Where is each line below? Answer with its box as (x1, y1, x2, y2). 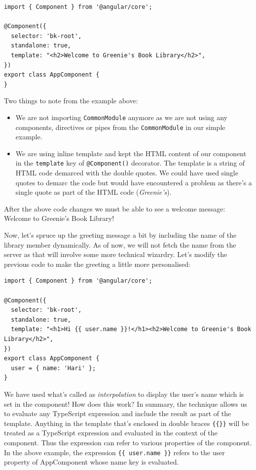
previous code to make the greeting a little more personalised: (4, 258, 190, 269)
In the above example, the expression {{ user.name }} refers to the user (4, 447, 225, 457)
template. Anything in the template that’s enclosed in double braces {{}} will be (4, 418, 249, 428)
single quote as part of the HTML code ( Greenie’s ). (15, 187, 172, 197)
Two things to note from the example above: (4, 95, 138, 106)
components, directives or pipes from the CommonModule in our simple (15, 122, 225, 132)
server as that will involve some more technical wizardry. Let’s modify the (4, 249, 227, 259)
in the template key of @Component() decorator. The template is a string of (15, 158, 245, 168)
